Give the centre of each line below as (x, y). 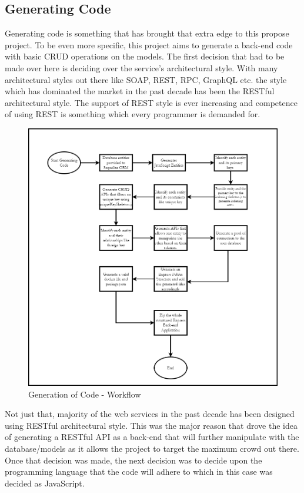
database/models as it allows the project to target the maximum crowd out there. (152, 448)
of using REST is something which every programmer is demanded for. (133, 114)
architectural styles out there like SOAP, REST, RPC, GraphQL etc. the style (146, 79)
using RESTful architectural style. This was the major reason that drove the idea (151, 425)
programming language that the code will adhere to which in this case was (139, 472)
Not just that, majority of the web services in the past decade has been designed (150, 414)
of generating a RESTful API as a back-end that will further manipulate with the (152, 437)
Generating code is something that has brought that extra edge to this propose (147, 33)
